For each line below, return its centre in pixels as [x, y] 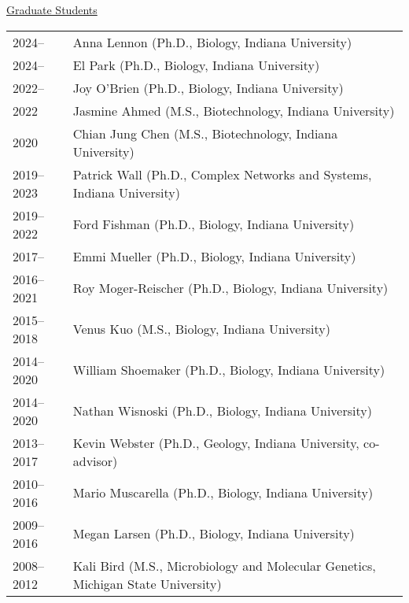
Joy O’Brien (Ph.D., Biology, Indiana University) [208, 87]
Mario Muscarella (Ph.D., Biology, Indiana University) [223, 493]
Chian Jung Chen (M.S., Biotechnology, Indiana [205, 133]
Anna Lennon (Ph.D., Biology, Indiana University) [212, 42]
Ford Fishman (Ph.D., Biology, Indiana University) [214, 224]
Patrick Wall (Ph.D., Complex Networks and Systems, [222, 174]
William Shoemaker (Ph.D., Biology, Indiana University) [229, 370]
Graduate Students [52, 9]
